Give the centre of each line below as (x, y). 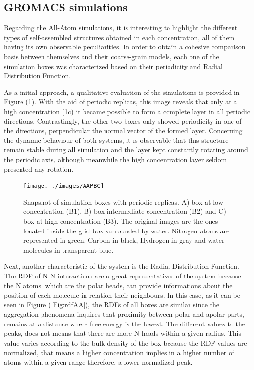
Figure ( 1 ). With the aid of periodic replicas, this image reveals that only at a (121, 102)
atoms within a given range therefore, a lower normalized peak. (98, 362)
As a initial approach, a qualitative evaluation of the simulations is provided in (122, 92)
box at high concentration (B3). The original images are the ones (121, 220)
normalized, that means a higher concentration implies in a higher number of (119, 352)
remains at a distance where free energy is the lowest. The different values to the (125, 323)
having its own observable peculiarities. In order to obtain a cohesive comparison (125, 47)
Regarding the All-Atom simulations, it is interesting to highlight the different (121, 28)
